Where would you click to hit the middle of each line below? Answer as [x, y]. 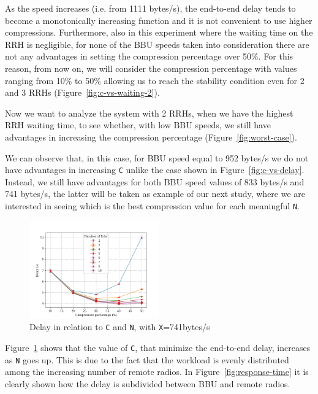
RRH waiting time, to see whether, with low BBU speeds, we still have [138, 125]
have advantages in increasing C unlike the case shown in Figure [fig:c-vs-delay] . [155, 170]
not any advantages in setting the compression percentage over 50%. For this [149, 56]
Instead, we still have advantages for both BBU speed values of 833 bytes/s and [155, 181]
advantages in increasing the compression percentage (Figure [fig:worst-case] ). [151, 137]
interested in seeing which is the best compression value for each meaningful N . [153, 205]
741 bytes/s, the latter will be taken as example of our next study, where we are [155, 194]
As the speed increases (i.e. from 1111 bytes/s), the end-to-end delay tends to [150, 8]
